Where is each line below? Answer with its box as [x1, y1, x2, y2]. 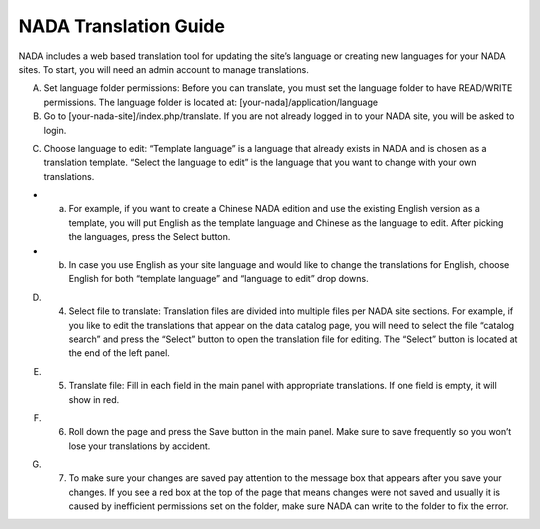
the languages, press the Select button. [68, 231, 231, 243]
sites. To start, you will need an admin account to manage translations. [18, 63, 309, 75]
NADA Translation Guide [18, 15, 225, 37]
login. [43, 124, 67, 136]
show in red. [68, 393, 120, 405]
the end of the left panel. [68, 347, 170, 359]
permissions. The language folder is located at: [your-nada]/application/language [43, 96, 379, 108]
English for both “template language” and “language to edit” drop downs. [68, 273, 369, 285]
